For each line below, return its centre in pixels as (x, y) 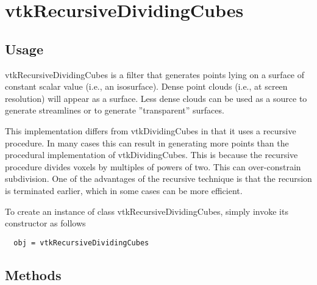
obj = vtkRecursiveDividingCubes (81, 243)
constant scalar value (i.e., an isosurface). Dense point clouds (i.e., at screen (146, 86)
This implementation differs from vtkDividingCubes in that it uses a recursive (151, 130)
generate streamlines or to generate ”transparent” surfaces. (115, 110)
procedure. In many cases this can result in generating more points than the (147, 142)
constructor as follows (45, 223)
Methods (33, 274)
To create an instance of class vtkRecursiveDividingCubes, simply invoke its (147, 211)
